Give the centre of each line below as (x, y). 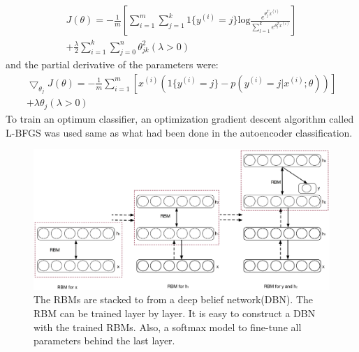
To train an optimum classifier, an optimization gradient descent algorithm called (180, 118)
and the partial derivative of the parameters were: (112, 64)
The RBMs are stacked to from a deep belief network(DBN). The (173, 299)
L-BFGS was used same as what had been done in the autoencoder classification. (179, 132)
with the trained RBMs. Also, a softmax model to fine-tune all (168, 327)
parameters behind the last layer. (104, 340)
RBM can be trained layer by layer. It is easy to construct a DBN (175, 313)
